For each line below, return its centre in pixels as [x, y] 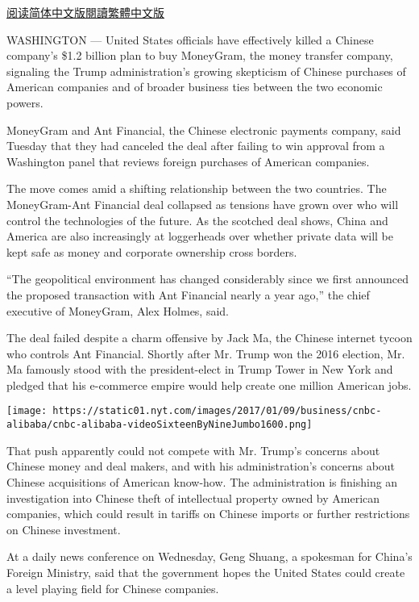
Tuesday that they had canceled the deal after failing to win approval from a [196, 146]
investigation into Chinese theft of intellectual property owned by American [193, 497]
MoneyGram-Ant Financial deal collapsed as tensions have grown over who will [203, 204]
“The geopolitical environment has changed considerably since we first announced [207, 279]
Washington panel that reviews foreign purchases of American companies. [188, 161]
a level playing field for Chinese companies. [113, 588]
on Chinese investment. [64, 529]
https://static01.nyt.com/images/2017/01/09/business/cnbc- [217, 411]
